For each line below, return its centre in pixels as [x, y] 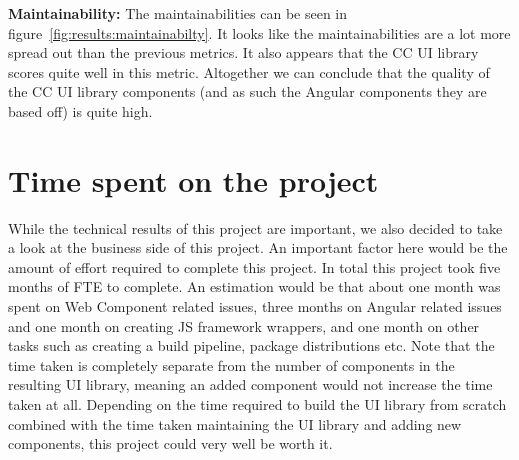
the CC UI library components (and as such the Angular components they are [247, 91]
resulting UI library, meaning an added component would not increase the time [250, 384]
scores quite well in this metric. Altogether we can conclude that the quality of [249, 71]
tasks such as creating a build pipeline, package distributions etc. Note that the [251, 345]
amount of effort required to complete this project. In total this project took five [254, 266]
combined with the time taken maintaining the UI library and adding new [235, 423]
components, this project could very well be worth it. [170, 443]
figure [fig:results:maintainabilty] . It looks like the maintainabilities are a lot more [259, 32]
